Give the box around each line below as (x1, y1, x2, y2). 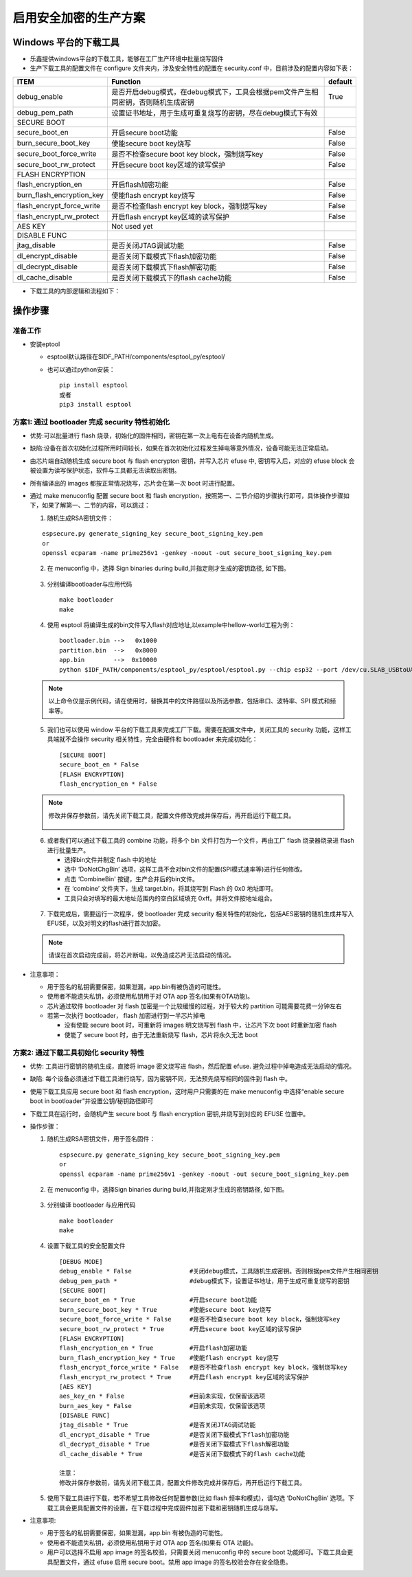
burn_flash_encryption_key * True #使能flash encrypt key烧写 (59, 1354, 279, 1361)
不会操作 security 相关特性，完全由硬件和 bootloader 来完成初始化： (65, 735, 258, 743)
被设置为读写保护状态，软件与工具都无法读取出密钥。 (30, 466, 181, 475)
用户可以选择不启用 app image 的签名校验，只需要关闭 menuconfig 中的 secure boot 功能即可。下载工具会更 (47, 1548, 354, 1556)
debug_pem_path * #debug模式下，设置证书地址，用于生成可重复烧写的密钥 (59, 1277, 350, 1284)
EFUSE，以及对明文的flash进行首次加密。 (47, 919, 165, 927)
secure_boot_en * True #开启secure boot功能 (59, 1296, 257, 1304)
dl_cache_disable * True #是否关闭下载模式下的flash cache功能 (59, 1450, 306, 1457)
